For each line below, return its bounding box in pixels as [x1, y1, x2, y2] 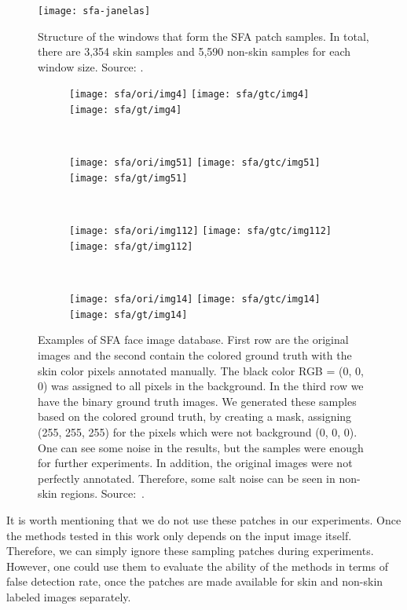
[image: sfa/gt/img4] [69, 104, 182, 116]
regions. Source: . [60, 485, 145, 502]
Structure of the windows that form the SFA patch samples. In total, [38, 27, 369, 44]
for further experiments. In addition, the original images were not [38, 455, 353, 471]
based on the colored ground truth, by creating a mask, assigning [38, 408, 352, 425]
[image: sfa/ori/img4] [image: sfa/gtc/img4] [69, 89, 310, 100]
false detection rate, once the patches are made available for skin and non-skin [6, 573, 383, 590]
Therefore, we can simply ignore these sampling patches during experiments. [6, 542, 374, 559]
